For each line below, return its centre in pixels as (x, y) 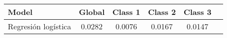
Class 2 (162, 12)
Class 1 (126, 12)
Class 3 (197, 12)
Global (92, 12)
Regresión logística (40, 26)
